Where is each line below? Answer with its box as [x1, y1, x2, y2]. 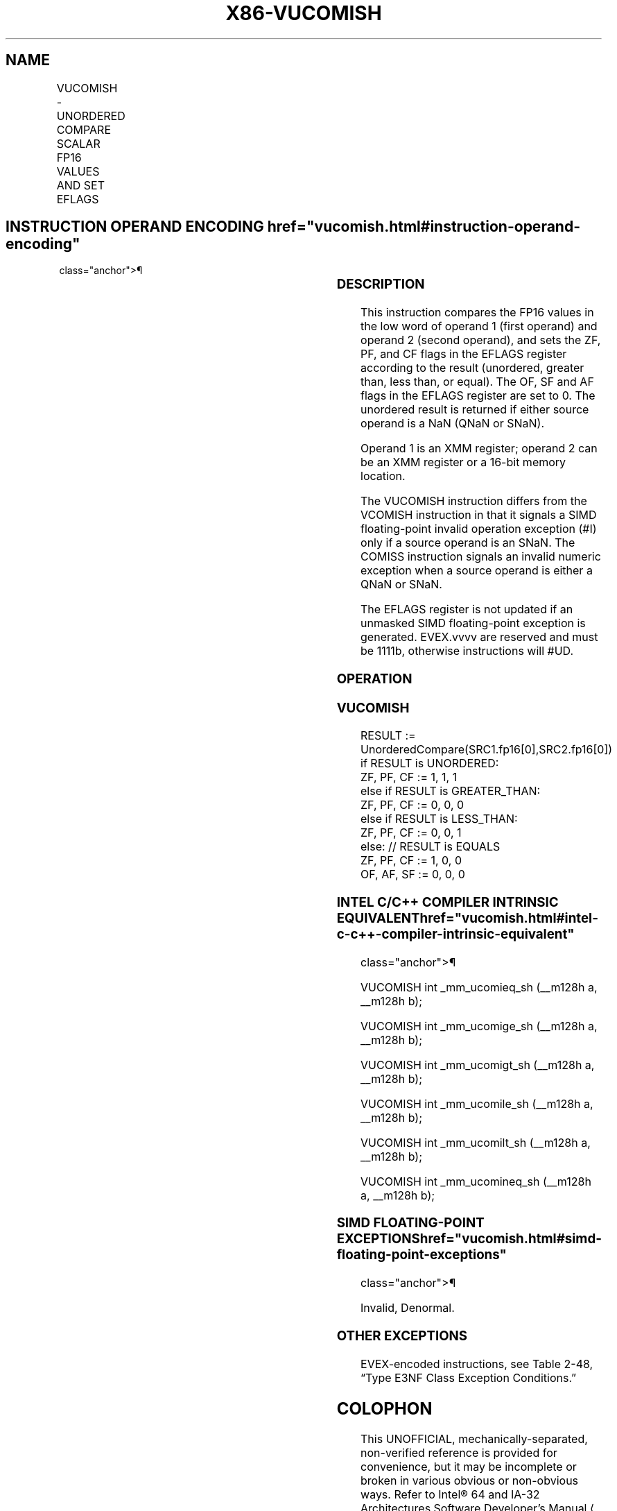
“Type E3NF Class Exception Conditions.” [360, 1370, 577, 1385]
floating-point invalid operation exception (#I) [360, 522, 597, 536]
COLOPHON [336, 1398, 433, 1419]
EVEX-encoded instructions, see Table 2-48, [360, 1356, 593, 1371]
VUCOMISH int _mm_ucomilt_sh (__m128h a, [360, 1135, 591, 1150]
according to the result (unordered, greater [360, 361, 584, 375]
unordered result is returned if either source [360, 402, 589, 417]
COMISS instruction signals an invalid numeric [360, 549, 601, 564]
